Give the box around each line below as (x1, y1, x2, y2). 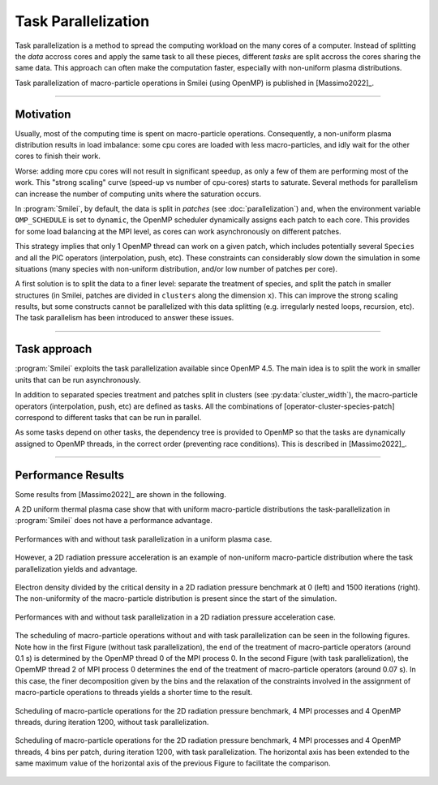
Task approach (15, 342, 92, 356)
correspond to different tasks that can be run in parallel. (15, 412, 202, 422)
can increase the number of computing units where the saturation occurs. (15, 189, 261, 199)
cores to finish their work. (15, 151, 101, 161)
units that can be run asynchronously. (15, 375, 141, 384)
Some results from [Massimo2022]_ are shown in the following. (15, 489, 226, 499)
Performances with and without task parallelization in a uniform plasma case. (15, 534, 273, 543)
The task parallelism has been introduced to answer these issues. (15, 313, 234, 323)
